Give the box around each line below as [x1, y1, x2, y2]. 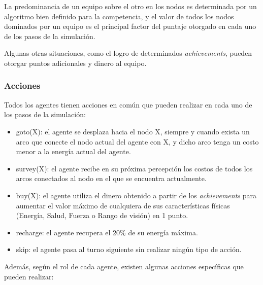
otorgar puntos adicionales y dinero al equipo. [4, 57, 147, 68]
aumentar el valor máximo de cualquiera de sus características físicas [16, 200, 230, 210]
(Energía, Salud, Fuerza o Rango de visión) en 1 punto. [16, 210, 188, 221]
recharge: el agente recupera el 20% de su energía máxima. [16, 227, 198, 237]
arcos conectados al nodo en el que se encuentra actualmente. [16, 173, 207, 184]
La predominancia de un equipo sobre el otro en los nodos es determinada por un [4, 1, 257, 11]
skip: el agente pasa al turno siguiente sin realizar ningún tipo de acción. [16, 244, 242, 255]
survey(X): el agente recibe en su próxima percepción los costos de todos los [16, 163, 253, 173]
